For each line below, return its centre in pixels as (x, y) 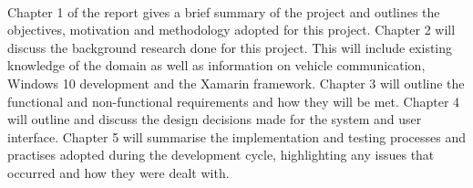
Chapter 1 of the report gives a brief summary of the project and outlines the (224, 11)
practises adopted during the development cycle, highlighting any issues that (221, 155)
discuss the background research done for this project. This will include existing (230, 47)
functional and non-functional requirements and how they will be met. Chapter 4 (234, 101)
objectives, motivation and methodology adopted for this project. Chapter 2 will (231, 30)
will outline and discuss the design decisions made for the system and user (215, 119)
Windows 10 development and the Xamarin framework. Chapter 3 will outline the (236, 83)
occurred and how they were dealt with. (118, 172)
